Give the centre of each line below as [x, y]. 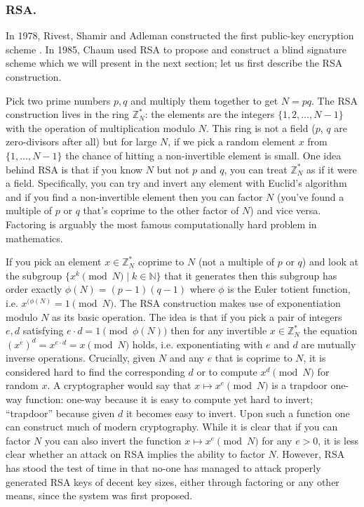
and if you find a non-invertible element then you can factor [134, 196]
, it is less [338, 440]
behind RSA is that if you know [74, 169]
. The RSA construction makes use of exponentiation [227, 302]
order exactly [34, 289]
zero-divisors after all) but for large [81, 141]
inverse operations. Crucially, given [81, 358]
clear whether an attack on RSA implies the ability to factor [135, 454]
